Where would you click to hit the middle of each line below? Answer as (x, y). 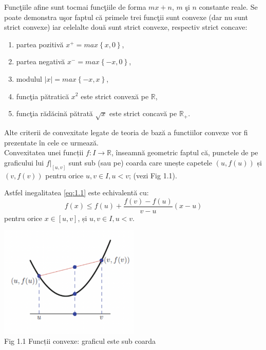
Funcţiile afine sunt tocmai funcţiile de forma (75, 7)
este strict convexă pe (115, 96)
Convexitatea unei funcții (44, 152)
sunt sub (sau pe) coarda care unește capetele (140, 162)
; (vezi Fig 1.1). (153, 175)
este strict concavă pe (143, 113)
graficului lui (24, 162)
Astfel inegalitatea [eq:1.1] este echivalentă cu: (77, 192)
